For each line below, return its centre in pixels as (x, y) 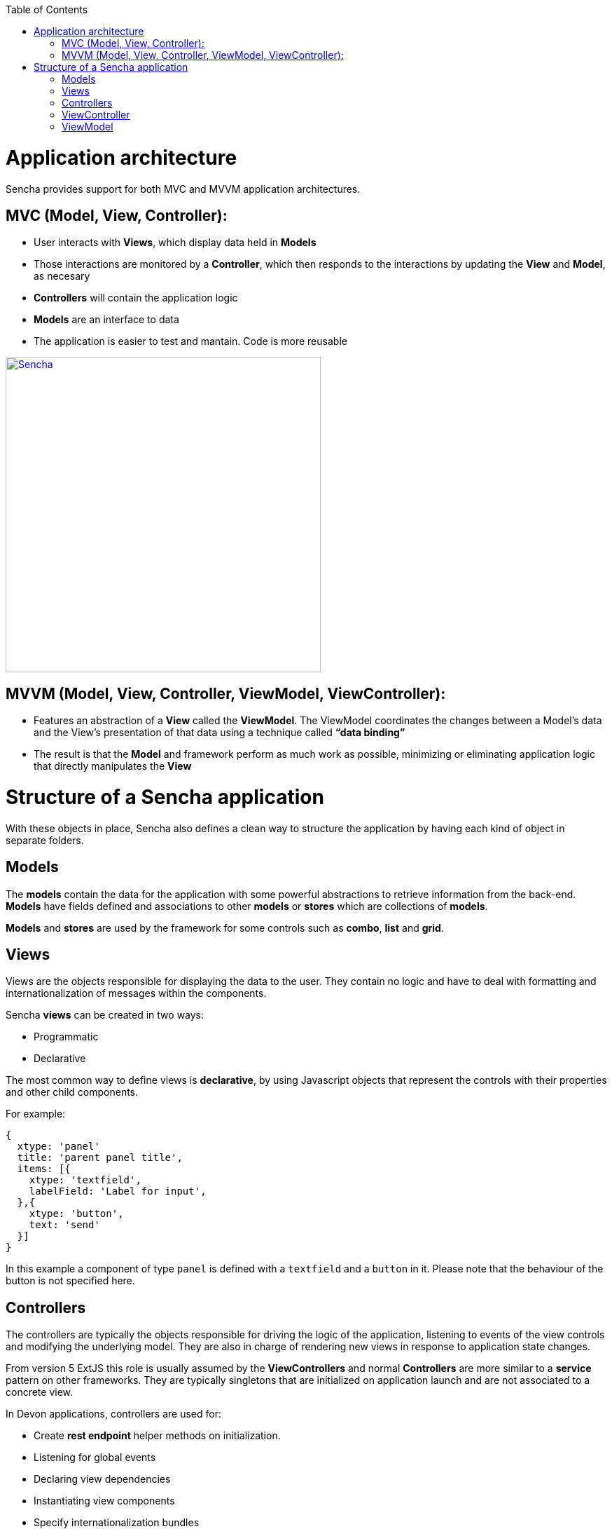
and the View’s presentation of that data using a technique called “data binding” (220, 733)
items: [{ (44, 1169)
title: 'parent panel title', (100, 1158)
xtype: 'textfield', (85, 1180)
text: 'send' (64, 1225)
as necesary (62, 276)
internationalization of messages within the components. (136, 993)
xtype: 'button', (76, 1214)
